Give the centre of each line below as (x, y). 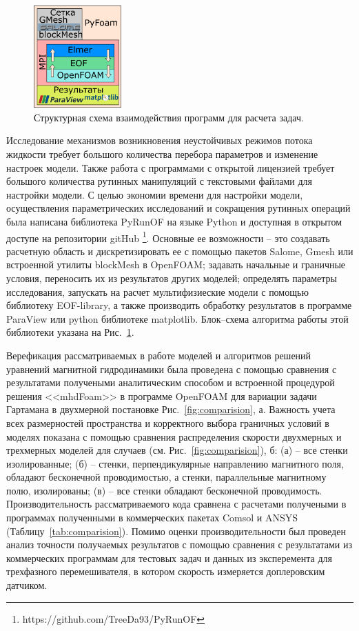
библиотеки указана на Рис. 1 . (70, 332)
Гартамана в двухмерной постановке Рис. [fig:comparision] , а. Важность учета (171, 409)
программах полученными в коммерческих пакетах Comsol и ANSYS (152, 518)
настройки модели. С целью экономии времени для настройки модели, (155, 194)
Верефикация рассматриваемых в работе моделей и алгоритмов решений (159, 355)
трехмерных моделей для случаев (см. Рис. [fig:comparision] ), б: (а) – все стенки (177, 450)
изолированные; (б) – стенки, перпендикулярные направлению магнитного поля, (175, 463)
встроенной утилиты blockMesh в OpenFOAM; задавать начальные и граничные (176, 264)
